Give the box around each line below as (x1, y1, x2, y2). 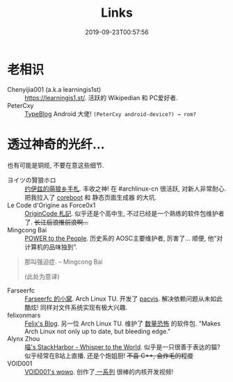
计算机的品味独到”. (24, 242, 78, 251)
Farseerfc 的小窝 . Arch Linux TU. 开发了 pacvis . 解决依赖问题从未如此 (24, 294, 223, 303)
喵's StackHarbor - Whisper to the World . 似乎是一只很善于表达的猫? (24, 342, 220, 351)
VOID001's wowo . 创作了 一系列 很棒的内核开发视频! (24, 367, 174, 376)
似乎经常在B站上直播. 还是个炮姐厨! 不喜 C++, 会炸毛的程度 (24, 351, 193, 360)
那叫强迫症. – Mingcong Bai (24, 257, 103, 266)
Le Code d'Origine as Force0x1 (7, 200, 96, 209)
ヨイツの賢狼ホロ (7, 175, 56, 184)
